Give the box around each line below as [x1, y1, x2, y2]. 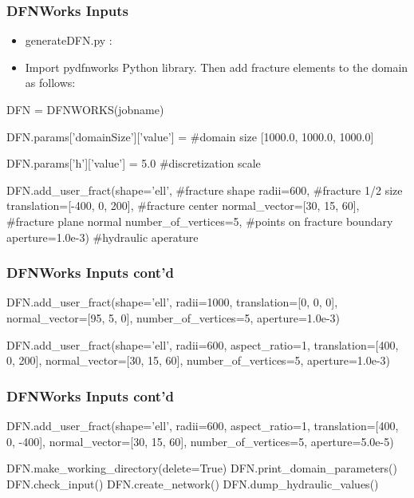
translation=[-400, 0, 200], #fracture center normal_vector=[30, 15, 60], [6, 197, 360, 214]
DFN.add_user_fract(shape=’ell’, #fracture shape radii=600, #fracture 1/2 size [6, 181, 403, 198]
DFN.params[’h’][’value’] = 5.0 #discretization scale [6, 155, 261, 172]
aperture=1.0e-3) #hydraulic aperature [6, 228, 199, 245]
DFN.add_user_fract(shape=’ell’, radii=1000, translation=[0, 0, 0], [6, 294, 338, 310]
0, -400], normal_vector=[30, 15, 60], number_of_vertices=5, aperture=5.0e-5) [6, 433, 394, 449]
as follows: [25, 74, 76, 91]
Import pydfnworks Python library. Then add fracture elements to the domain [25, 58, 408, 75]
